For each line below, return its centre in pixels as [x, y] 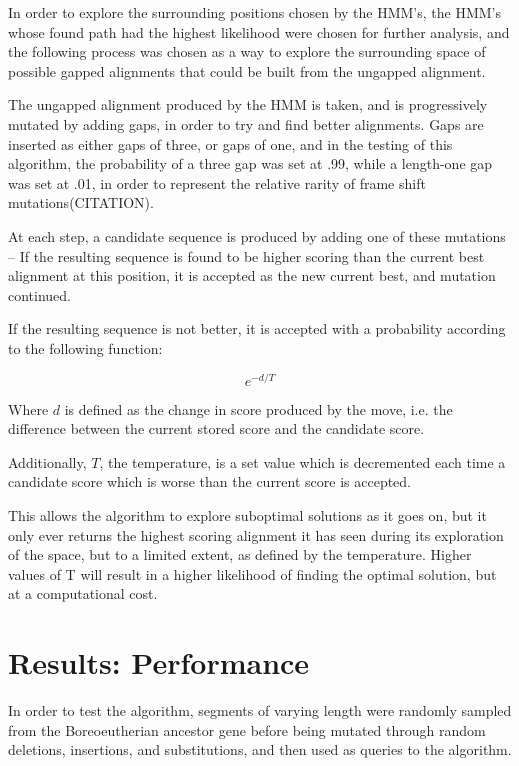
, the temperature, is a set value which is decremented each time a [302, 461]
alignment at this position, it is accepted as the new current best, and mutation [252, 275]
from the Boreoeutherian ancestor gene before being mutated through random [247, 729]
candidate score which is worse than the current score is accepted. [210, 481]
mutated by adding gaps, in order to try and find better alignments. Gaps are [246, 123]
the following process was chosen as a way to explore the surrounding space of [247, 51]
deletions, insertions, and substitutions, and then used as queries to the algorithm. [260, 749]
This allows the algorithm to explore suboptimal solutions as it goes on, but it [247, 514]
